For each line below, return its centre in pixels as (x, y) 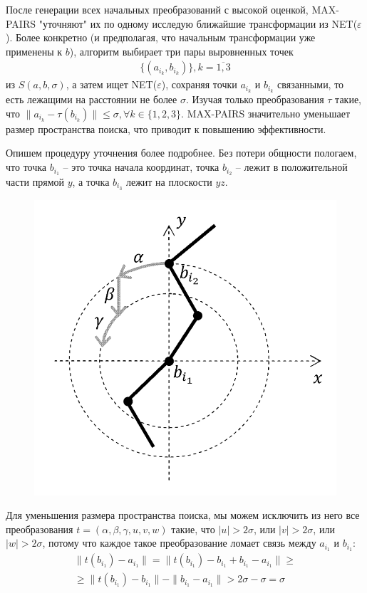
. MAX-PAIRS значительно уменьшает (265, 113)
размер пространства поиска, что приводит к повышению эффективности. (166, 128)
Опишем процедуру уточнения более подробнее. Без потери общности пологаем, (181, 153)
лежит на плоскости (169, 181)
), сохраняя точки (199, 84)
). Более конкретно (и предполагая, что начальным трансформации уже (161, 37)
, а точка (91, 181)
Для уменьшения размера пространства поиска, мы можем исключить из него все (183, 515)
